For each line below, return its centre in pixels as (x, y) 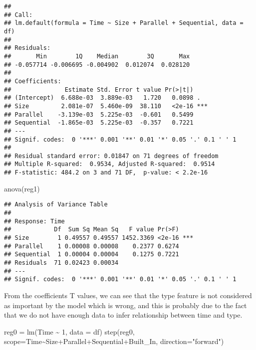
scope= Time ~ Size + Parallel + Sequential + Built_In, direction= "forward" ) (114, 341)
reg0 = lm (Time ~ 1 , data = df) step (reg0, (69, 331)
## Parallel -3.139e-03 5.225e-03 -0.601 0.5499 (99, 114)
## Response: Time (34, 221)
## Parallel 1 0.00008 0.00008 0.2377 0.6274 (92, 246)
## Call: (18, 15)
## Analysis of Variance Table (56, 205)
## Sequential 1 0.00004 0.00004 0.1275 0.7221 (92, 255)
